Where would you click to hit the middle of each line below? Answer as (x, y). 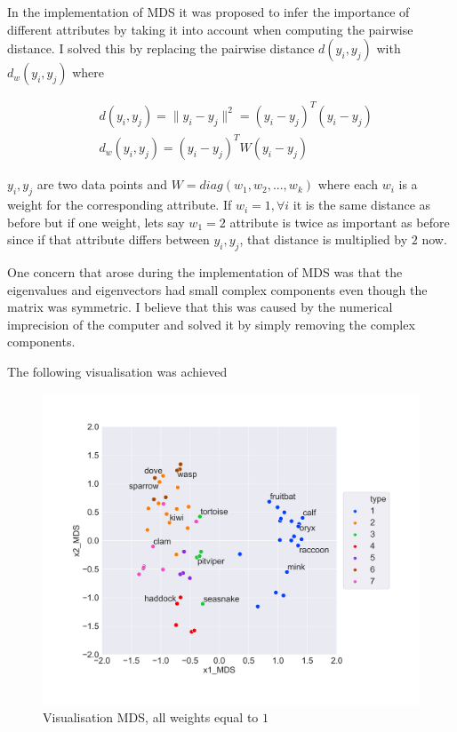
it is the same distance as (362, 205)
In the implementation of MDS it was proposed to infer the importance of (208, 12)
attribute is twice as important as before (340, 222)
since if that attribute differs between (108, 239)
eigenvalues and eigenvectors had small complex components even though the (217, 289)
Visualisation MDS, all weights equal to (151, 716)
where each (348, 184)
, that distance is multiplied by (324, 239)
